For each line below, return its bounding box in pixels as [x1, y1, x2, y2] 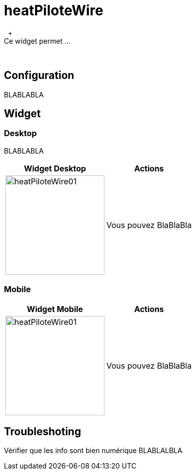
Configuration [4, 69, 74, 82]
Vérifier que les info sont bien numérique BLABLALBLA [4, 446, 183, 455]
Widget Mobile [27, 304, 83, 314]
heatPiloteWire [4, 2, 103, 19]
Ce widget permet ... [4, 36, 71, 45]
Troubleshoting [4, 425, 81, 438]
